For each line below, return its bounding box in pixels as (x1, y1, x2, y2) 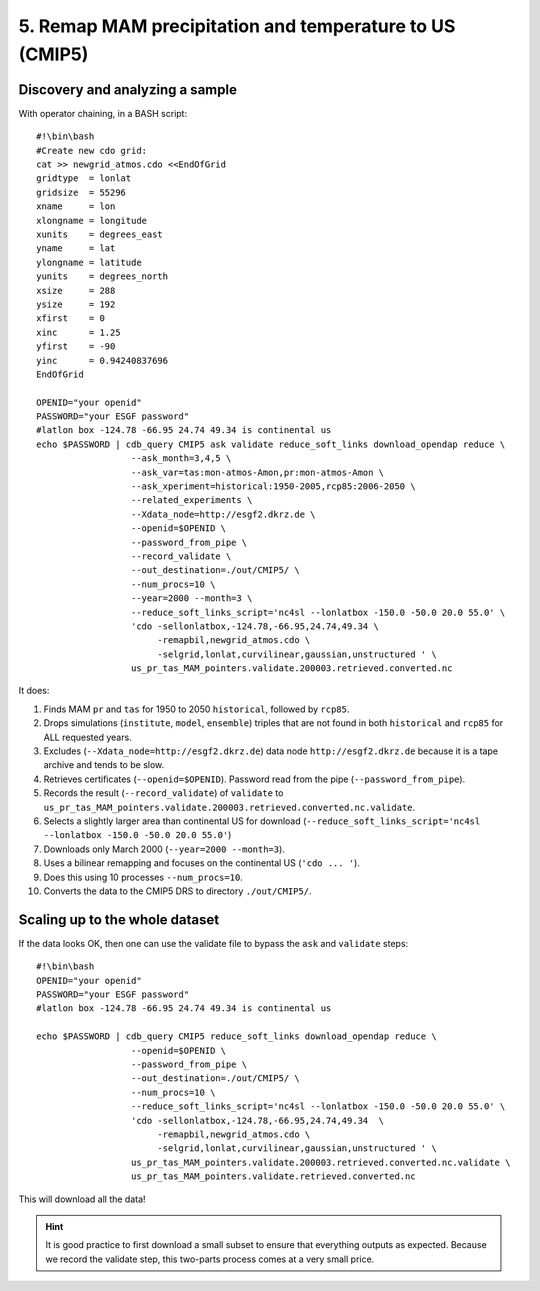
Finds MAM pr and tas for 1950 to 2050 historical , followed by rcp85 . (43, 703, 350, 715)
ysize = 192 (36, 298, 116, 310)
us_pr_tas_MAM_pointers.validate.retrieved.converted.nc (130, 1171, 416, 1182)
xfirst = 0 (36, 313, 105, 324)
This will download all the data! (18, 1193, 146, 1205)
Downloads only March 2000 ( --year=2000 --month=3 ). (43, 843, 285, 855)
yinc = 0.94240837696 (36, 355, 169, 366)
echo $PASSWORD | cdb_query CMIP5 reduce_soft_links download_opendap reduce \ (36, 1031, 437, 1042)
